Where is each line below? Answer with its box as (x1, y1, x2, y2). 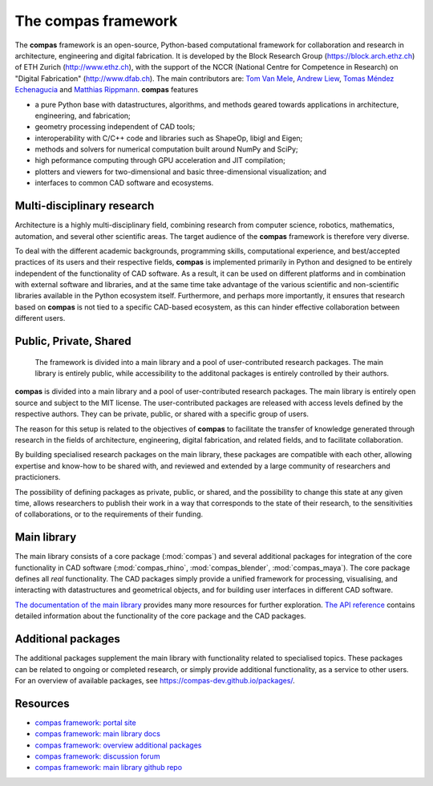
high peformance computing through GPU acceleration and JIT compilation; (34, 156, 286, 165)
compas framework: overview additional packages (34, 740, 202, 750)
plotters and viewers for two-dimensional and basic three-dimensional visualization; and (34, 167, 326, 176)
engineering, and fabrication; (34, 111, 132, 120)
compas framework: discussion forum (34, 751, 160, 761)
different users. (14, 314, 66, 323)
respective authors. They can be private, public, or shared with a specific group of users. (14, 409, 309, 419)
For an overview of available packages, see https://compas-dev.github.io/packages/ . (14, 675, 296, 685)
